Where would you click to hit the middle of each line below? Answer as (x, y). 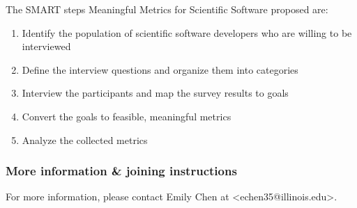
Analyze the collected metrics (85, 139)
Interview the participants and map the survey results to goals (155, 93)
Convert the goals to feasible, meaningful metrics (127, 116)
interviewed (46, 46)
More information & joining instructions (121, 171)
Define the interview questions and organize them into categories (160, 69)
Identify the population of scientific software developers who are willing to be (187, 32)
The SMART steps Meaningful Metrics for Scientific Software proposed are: (167, 9)
